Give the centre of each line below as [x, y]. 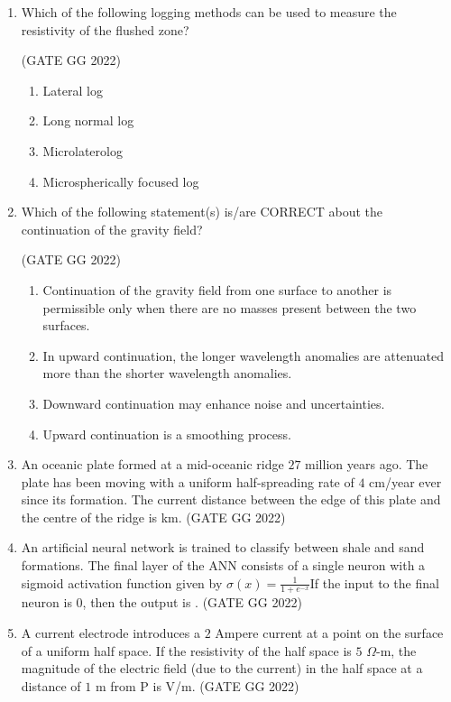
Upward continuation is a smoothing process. [167, 434]
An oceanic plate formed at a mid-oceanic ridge [152, 464]
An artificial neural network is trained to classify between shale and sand [223, 547]
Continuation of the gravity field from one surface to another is [217, 289]
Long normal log [88, 120]
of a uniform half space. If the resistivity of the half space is [186, 650]
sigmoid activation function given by [122, 582]
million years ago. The [367, 464]
